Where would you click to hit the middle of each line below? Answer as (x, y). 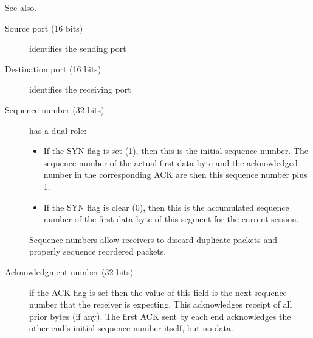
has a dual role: (58, 130)
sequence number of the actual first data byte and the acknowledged (170, 162)
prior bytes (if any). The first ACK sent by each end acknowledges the (160, 316)
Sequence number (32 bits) (55, 109)
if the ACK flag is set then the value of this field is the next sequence (158, 292)
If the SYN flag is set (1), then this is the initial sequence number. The (176, 151)
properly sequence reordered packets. (98, 251)
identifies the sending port (78, 48)
